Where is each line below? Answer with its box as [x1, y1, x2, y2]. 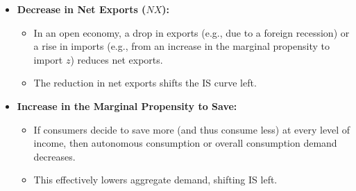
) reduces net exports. [70, 52, 163, 66]
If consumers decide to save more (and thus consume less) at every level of [33, 122, 350, 136]
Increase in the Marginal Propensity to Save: [17, 98, 237, 113]
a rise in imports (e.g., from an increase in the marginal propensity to [33, 39, 330, 53]
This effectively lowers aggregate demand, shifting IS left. [33, 172, 278, 187]
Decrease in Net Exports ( [17, 2, 146, 16]
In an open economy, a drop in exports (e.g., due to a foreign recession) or [33, 25, 350, 39]
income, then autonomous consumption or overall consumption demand [33, 136, 337, 150]
